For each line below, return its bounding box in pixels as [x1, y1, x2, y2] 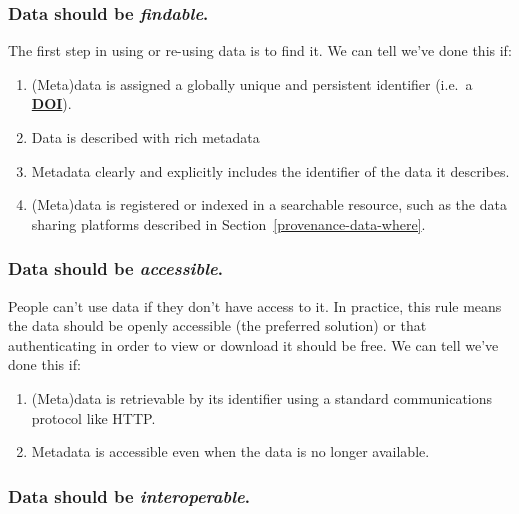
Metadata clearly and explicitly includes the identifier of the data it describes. [31, 160, 510, 181]
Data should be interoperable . [8, 483, 251, 508]
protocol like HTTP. [31, 407, 156, 428]
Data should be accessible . [8, 256, 223, 281]
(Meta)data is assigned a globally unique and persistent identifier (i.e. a [31, 73, 473, 94]
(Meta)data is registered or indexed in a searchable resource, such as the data [31, 194, 507, 215]
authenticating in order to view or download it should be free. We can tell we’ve [8, 334, 499, 355]
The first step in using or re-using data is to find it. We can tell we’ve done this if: [8, 40, 512, 61]
